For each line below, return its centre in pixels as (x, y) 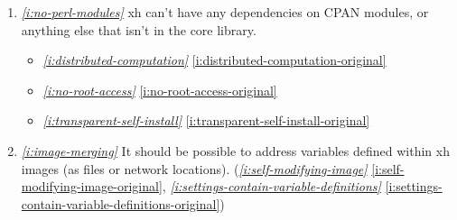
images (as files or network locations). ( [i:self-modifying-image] (194, 168)
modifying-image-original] (92, 186)
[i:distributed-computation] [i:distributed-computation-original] (215, 60)
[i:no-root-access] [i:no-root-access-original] (160, 90)
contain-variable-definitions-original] (121, 203)
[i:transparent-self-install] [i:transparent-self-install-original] (206, 120)
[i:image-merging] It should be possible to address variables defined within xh (235, 150)
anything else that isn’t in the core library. (139, 29)
